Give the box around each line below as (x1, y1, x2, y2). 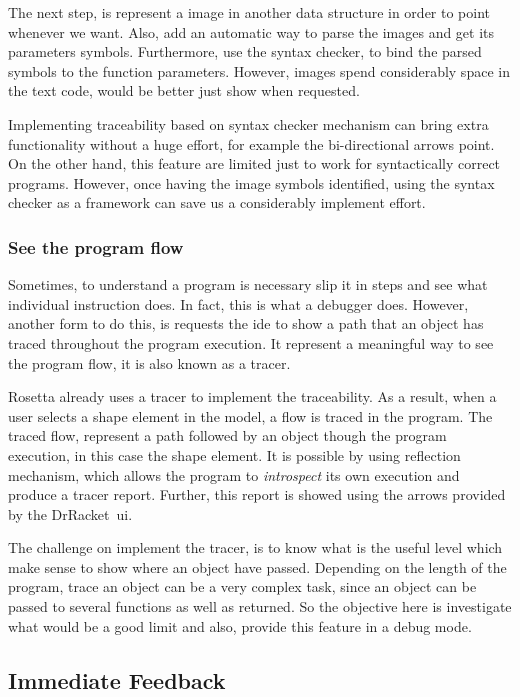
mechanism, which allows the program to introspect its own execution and (8, 464, 460, 485)
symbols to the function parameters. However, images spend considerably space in (8, 60, 510, 81)
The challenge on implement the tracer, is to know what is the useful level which (8, 537, 503, 558)
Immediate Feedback (8, 664, 226, 695)
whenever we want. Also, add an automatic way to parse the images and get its (8, 21, 495, 42)
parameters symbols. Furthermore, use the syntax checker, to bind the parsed (8, 41, 482, 62)
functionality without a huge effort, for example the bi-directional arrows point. (8, 133, 495, 154)
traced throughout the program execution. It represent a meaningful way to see (8, 332, 494, 353)
